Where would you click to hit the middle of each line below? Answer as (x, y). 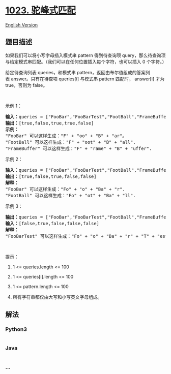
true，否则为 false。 (26, 85)
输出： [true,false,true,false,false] (51, 176)
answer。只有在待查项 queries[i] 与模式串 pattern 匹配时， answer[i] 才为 (88, 79)
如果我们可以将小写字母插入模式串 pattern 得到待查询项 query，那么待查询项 (85, 55)
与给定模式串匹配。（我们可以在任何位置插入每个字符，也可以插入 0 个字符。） (86, 61)
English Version (22, 25)
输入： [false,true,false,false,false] (52, 223)
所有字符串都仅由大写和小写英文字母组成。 (57, 297)
